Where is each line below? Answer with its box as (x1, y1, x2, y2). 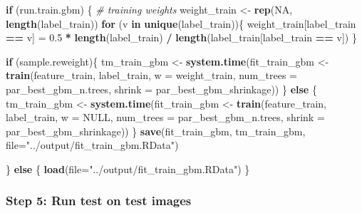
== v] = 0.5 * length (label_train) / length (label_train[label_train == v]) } (6, 30, 357, 45)
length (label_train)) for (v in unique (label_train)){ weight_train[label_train (6, 16, 356, 31)
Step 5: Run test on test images (6, 192, 192, 209)
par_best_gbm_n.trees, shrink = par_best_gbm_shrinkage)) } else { (6, 81, 317, 96)
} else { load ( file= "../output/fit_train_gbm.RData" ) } (6, 161, 250, 176)
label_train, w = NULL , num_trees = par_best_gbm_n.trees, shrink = (6, 110, 325, 125)
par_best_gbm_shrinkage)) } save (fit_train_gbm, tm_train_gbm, (6, 123, 306, 138)
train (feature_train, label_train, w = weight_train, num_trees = (6, 68, 297, 83)
